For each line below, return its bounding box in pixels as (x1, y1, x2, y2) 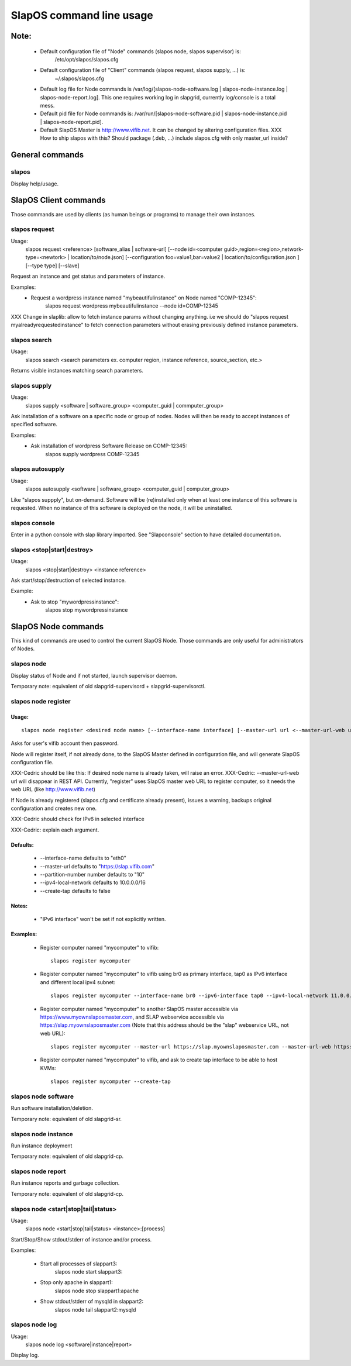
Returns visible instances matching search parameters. (11, 367, 143, 374)
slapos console (11, 519, 55, 527)
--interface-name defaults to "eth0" (40, 854, 127, 862)
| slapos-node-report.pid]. (40, 118, 104, 125)
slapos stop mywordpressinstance (45, 606, 128, 613)
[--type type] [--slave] (25, 262, 80, 269)
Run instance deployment (11, 1142, 73, 1149)
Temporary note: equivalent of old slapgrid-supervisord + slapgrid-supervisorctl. (11, 682, 206, 689)
